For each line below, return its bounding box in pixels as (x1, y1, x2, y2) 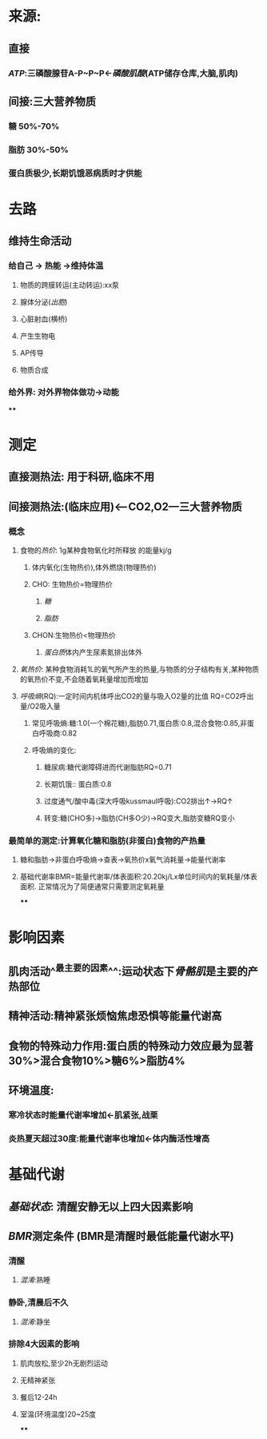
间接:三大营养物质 (8, 94, 97, 108)
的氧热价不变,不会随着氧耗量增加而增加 (19, 675, 149, 684)
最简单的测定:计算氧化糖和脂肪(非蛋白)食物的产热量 (8, 835, 206, 847)
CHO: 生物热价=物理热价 (31, 580, 114, 589)
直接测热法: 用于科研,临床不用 (8, 470, 154, 484)
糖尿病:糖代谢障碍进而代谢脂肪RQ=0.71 (43, 763, 172, 772)
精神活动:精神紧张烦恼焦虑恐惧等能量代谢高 (8, 1009, 222, 1023)
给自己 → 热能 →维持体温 (8, 261, 104, 272)
